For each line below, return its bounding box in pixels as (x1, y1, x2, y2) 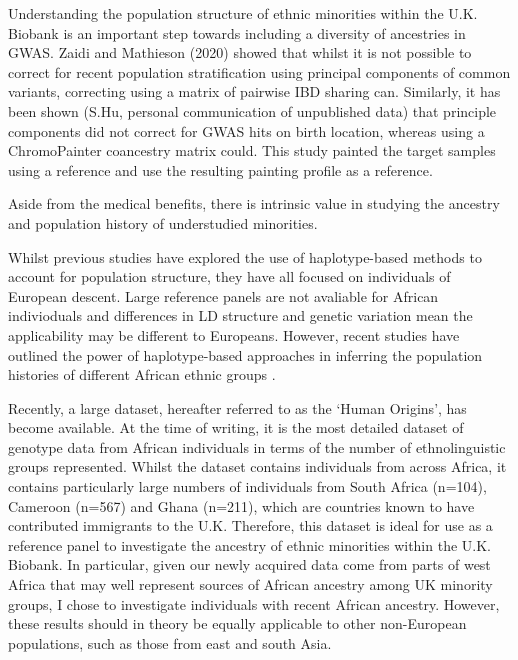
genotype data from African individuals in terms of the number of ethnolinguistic (8, 436, 506, 457)
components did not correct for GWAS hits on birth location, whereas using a (8, 120, 485, 141)
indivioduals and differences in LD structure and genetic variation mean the (8, 305, 473, 326)
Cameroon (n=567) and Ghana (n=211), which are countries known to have (8, 495, 475, 516)
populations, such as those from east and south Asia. (8, 632, 332, 653)
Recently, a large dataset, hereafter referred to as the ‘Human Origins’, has (8, 397, 467, 418)
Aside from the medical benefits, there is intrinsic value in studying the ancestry (8, 193, 500, 214)
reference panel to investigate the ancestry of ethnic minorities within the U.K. (8, 534, 491, 555)
